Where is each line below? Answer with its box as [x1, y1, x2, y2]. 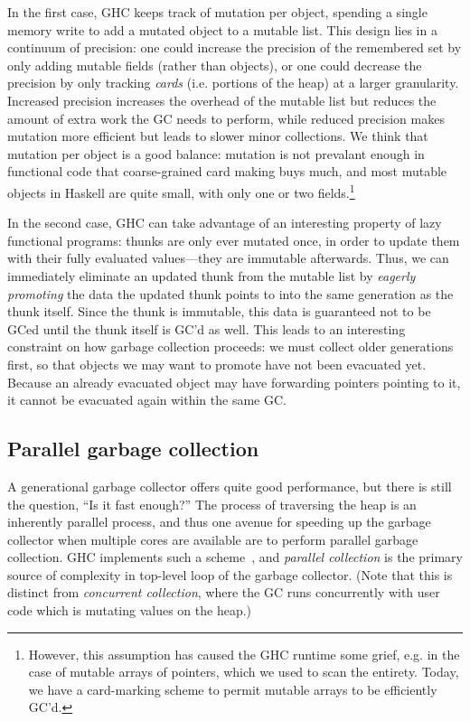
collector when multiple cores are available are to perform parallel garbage [7, 529, 418, 548]
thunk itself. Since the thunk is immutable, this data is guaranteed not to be [7, 302, 431, 321]
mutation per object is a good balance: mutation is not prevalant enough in [7, 144, 425, 163]
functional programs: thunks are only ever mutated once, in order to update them [7, 230, 460, 249]
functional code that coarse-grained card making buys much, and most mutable [7, 162, 447, 181]
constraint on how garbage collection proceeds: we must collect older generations [7, 337, 454, 356]
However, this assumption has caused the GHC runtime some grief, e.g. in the [28, 644, 460, 663]
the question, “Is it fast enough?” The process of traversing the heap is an [7, 494, 417, 513]
